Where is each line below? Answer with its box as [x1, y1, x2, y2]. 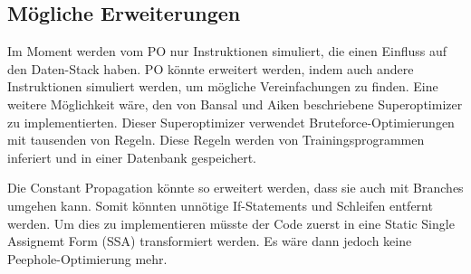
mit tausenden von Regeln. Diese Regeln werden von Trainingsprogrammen [7, 130, 425, 149]
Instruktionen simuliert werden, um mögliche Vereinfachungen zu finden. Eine [7, 77, 438, 96]
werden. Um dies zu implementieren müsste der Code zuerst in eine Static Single [7, 213, 455, 232]
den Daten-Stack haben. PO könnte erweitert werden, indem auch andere [7, 59, 414, 78]
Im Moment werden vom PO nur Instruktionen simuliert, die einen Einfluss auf [7, 42, 447, 61]
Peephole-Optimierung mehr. [7, 249, 168, 268]
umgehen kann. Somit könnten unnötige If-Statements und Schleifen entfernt [7, 195, 433, 214]
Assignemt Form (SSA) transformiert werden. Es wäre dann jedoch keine [7, 231, 412, 250]
